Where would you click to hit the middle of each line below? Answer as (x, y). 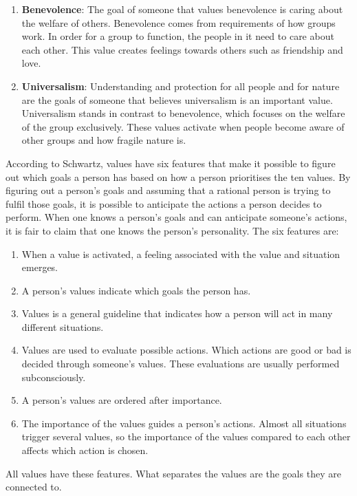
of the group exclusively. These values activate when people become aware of (183, 126)
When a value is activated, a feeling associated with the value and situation (181, 254)
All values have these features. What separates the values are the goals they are (173, 473)
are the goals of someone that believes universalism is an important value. (177, 99)
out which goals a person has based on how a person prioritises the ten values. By (178, 176)
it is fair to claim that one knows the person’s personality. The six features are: (172, 230)
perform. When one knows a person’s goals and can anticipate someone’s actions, (176, 217)
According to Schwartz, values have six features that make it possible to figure (171, 163)
